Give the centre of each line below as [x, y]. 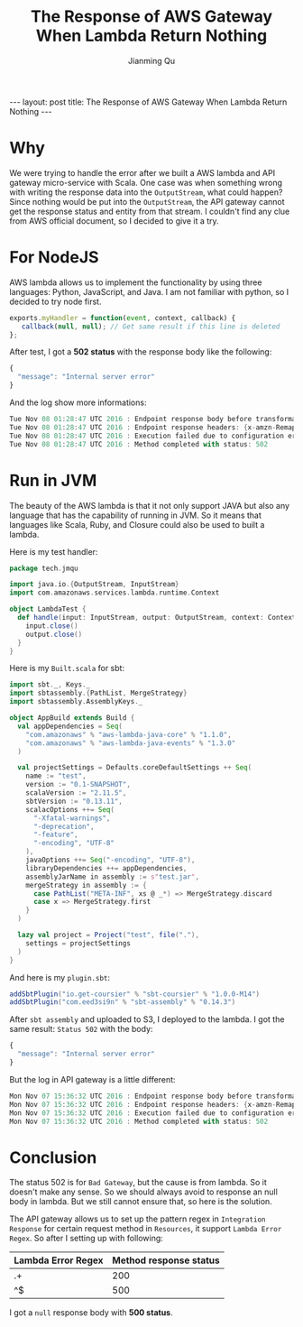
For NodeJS [54, 258]
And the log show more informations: [78, 402]
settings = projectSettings [78, 943]
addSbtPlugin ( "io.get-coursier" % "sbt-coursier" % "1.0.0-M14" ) [134, 994]
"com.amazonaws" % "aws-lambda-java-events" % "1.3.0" [131, 743]
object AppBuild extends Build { [72, 718]
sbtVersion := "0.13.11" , [74, 801]
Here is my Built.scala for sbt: [67, 668]
